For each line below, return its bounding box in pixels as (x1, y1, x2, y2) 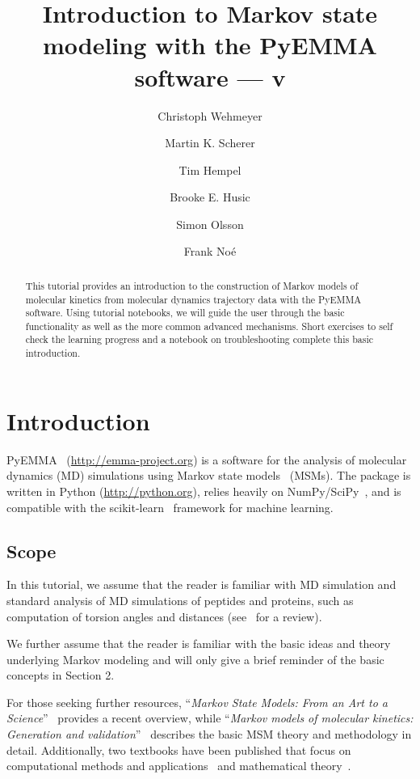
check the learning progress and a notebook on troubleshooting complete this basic (25, 332, 373, 346)
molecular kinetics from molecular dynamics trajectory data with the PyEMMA (25, 292, 362, 306)
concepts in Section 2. (6, 667, 115, 684)
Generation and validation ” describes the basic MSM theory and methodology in (6, 726, 412, 743)
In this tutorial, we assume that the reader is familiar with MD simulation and (6, 576, 397, 593)
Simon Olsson (176, 215, 244, 232)
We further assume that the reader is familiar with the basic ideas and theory (6, 635, 391, 652)
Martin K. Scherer (165, 134, 255, 151)
